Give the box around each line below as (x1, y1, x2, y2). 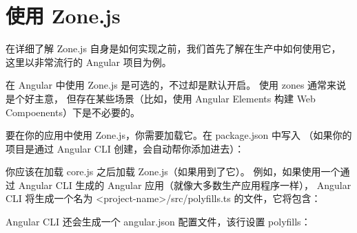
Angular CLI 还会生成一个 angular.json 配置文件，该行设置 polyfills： (6, 214, 311, 229)
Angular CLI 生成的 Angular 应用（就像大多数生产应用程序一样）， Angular (18, 177, 351, 192)
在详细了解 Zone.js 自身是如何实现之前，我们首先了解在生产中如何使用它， (6, 41, 341, 56)
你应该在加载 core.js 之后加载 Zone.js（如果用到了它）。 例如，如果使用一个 (6, 164, 340, 179)
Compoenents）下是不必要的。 (6, 104, 140, 119)
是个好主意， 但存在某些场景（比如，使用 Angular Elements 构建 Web (6, 91, 316, 105)
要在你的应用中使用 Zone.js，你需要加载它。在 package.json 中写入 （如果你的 (6, 128, 352, 142)
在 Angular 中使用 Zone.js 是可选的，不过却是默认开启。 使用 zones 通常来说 (6, 78, 347, 92)
